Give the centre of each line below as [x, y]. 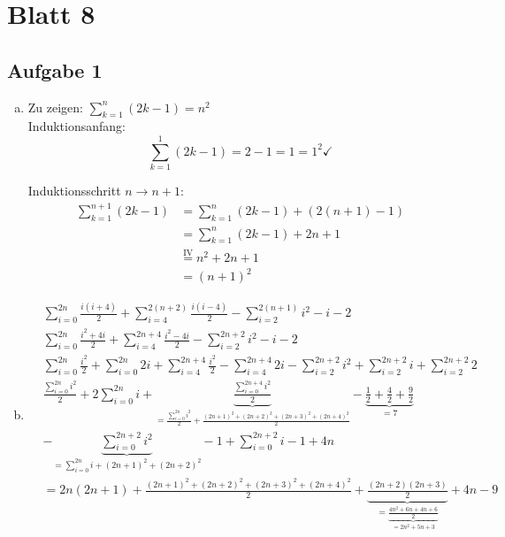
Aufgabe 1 [55, 69]
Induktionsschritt [74, 191]
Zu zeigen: [56, 107]
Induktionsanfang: [77, 126]
